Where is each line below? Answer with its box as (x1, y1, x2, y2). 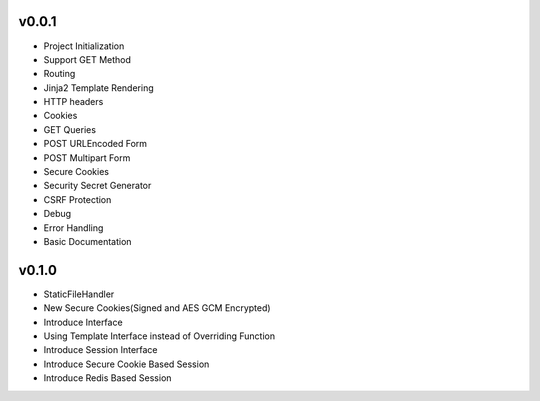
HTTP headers (43, 96, 104, 108)
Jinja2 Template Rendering (43, 81, 154, 94)
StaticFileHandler (43, 288, 115, 300)
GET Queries (43, 123, 97, 135)
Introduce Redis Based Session (43, 372, 172, 384)
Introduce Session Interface (43, 344, 159, 356)
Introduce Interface (43, 316, 124, 328)
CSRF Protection (43, 193, 112, 205)
